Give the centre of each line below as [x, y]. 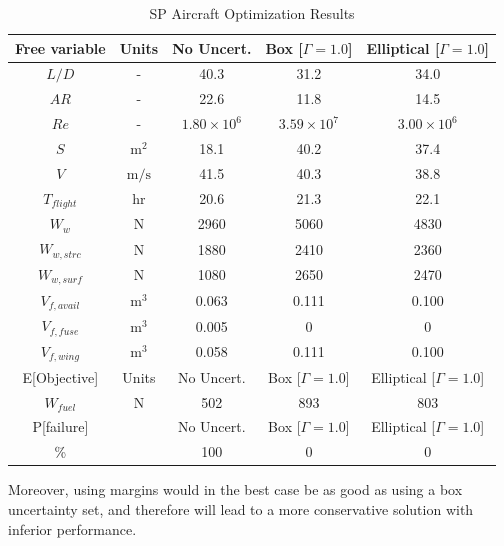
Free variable [60, 47]
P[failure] [60, 426]
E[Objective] [60, 376]
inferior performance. [72, 528]
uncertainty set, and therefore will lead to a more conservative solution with [241, 508]
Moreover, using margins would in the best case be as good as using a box [235, 489]
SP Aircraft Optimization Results [252, 13]
